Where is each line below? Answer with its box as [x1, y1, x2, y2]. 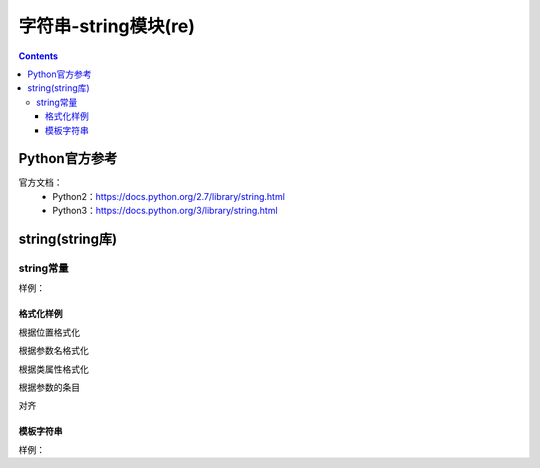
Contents [18, 50, 59, 62]
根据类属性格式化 [18, 363, 89, 375]
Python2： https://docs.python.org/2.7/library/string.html [52, 190, 285, 202]
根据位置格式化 [18, 326, 80, 338]
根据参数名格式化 [18, 345, 89, 357]
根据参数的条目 [18, 381, 80, 393]
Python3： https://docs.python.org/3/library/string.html [52, 205, 279, 217]
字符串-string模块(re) [18, 15, 195, 37]
